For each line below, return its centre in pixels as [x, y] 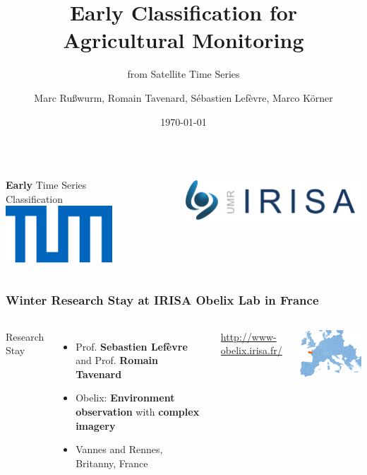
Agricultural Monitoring [183, 40]
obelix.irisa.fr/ [251, 350]
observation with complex [138, 412]
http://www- [248, 336]
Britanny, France [112, 463]
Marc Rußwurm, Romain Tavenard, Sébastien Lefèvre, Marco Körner [183, 97]
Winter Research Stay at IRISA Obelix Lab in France [162, 300]
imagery [96, 425]
